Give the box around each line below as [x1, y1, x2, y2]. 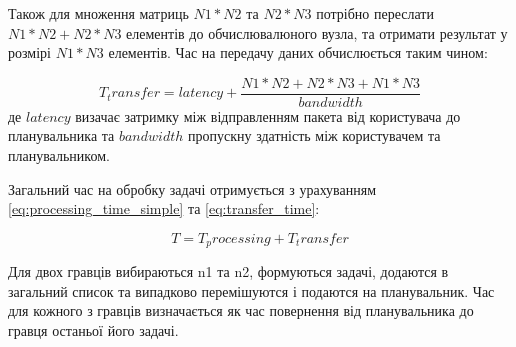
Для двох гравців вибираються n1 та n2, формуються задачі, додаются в [8, 261, 449, 282]
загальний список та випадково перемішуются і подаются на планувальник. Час [8, 280, 495, 301]
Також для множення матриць [8, 3, 189, 23]
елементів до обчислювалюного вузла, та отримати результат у [126, 22, 508, 43]
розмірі [8, 42, 51, 63]
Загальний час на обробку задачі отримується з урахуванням [8, 178, 377, 199]
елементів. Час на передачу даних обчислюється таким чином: [108, 42, 488, 63]
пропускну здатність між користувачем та [188, 125, 441, 146]
